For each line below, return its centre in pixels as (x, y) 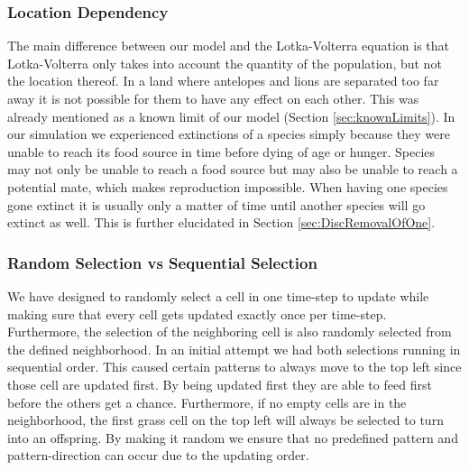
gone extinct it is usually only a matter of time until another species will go (216, 204)
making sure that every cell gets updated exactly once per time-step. (197, 313)
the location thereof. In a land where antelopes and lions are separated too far (223, 81)
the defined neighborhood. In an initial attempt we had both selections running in (234, 349)
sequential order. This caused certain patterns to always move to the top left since (234, 367)
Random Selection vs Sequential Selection (162, 262)
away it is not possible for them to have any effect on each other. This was (213, 98)
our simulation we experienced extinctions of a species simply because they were (229, 134)
